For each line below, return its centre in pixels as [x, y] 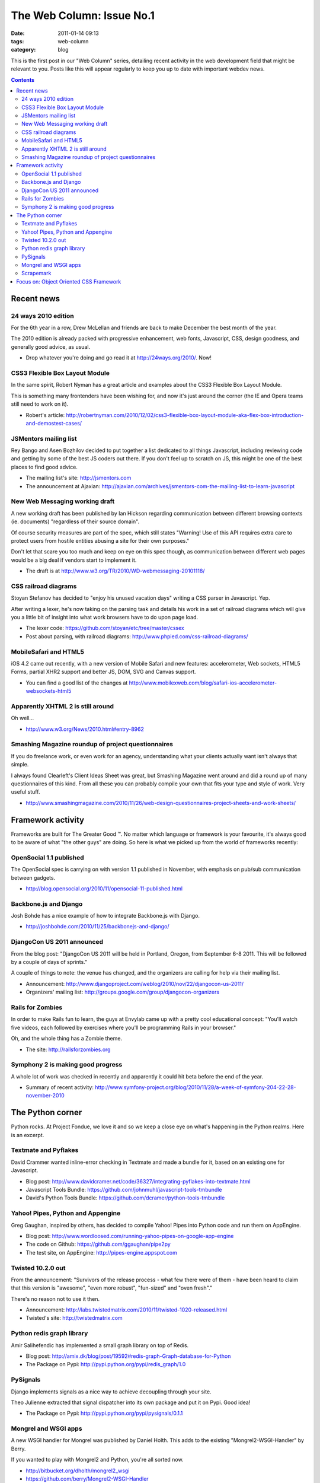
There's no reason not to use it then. [55, 1299]
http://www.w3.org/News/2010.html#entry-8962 [85, 729]
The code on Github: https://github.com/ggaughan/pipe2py [98, 1244]
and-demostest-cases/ [54, 423]
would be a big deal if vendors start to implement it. [74, 560]
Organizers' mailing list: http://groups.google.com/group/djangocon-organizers [122, 992]
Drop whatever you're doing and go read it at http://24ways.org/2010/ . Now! [119, 358]
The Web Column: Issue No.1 [83, 15]
